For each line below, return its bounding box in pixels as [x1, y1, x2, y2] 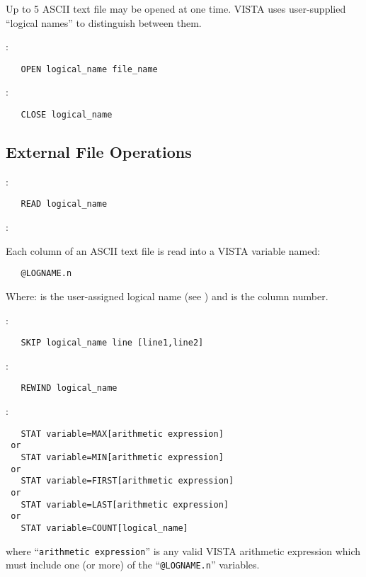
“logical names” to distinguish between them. [6, 15, 202, 30]
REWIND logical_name [21, 383, 118, 394]
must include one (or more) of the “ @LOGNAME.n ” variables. [6, 557, 260, 572]
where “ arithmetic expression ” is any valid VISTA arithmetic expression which [6, 543, 361, 558]
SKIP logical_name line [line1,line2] [21, 338, 204, 348]
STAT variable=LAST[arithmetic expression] [21, 499, 229, 510]
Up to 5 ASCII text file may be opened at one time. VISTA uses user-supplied [6, 1, 346, 16]
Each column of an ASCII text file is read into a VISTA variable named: [6, 243, 321, 258]
